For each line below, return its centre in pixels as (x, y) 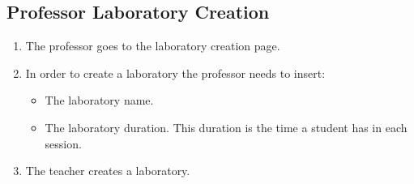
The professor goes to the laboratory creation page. (153, 46)
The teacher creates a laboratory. (108, 171)
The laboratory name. (99, 100)
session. (63, 143)
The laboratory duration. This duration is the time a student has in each (226, 127)
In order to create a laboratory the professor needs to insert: (175, 73)
